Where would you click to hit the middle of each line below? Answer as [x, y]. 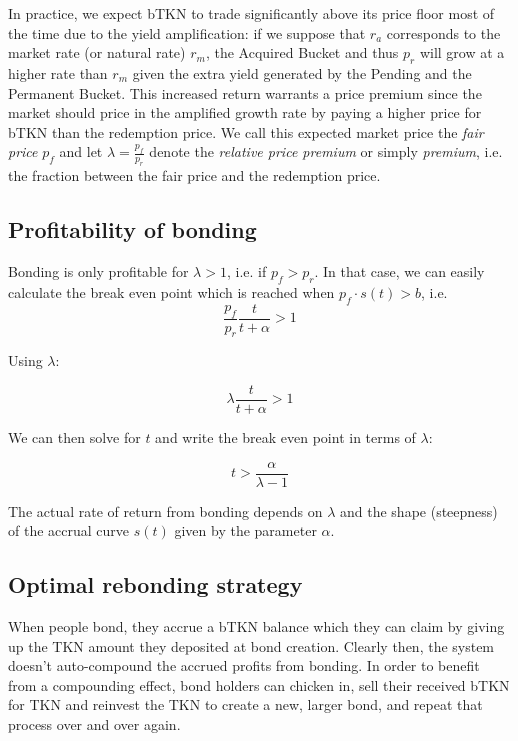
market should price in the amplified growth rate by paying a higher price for [245, 112]
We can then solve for [74, 437]
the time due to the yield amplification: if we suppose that [187, 32]
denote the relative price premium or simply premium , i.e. [326, 151]
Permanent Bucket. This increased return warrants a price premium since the [245, 92]
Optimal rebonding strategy [155, 584]
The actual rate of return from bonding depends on [165, 510]
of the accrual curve [69, 530]
